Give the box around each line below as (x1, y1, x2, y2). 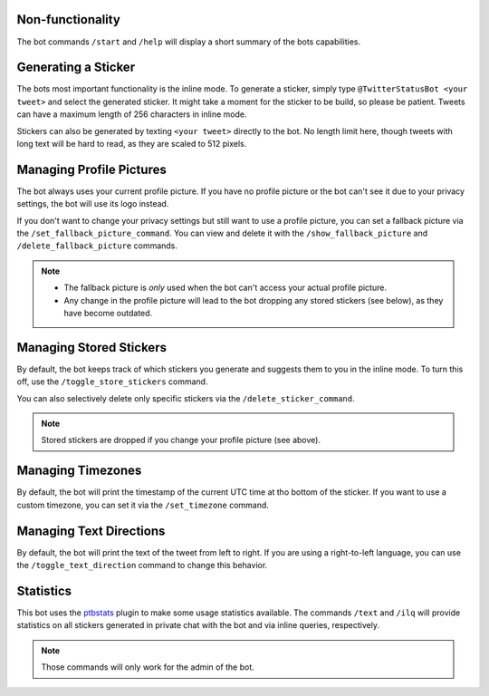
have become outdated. (63, 308, 153, 319)
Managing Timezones (16, 463, 142, 478)
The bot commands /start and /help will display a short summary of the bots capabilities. (16, 36, 361, 47)
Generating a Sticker (16, 60, 136, 75)
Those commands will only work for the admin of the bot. (41, 662, 255, 672)
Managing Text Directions (16, 523, 166, 538)
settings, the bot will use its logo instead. (16, 198, 169, 209)
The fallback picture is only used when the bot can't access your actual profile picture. (63, 282, 387, 294)
